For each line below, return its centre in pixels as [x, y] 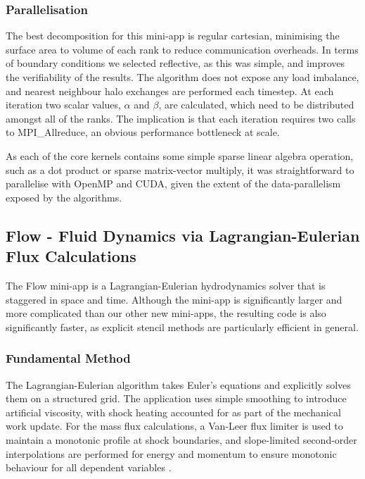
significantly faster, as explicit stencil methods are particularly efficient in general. [182, 326]
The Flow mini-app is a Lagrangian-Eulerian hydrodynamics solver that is [166, 285]
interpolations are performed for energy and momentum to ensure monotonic [171, 453]
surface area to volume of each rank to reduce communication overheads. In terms [182, 49]
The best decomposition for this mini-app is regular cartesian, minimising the [173, 36]
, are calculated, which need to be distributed [256, 105]
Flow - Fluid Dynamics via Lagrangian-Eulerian [183, 235]
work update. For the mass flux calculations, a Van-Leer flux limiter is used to [174, 426]
